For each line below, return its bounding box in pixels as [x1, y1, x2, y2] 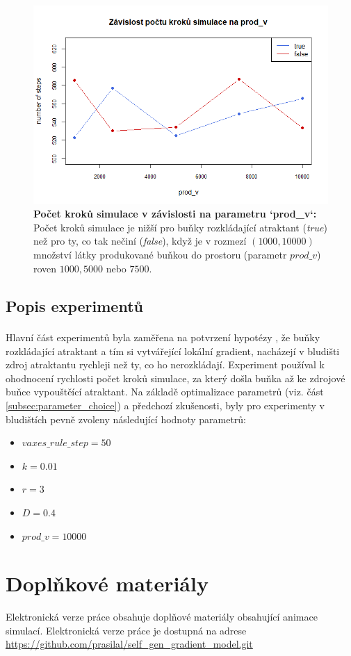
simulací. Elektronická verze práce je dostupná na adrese [6, 623, 247, 637]
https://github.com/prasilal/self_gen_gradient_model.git [6, 637, 253, 651]
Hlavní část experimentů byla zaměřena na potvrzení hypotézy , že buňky [6, 330, 320, 345]
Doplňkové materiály [6, 569, 209, 598]
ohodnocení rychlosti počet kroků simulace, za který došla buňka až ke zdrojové [6, 370, 345, 385]
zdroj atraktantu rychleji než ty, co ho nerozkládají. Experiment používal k [6, 357, 325, 372]
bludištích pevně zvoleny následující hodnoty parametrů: [6, 411, 247, 426]
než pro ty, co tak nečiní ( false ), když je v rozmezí [33, 233, 247, 248]
